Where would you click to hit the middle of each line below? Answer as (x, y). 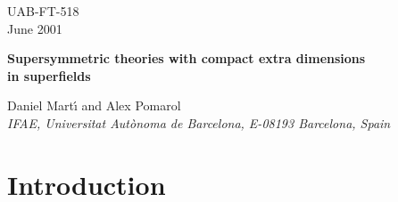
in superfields (49, 75)
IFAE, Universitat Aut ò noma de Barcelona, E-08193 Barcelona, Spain (199, 122)
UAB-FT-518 (43, 11)
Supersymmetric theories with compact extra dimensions (187, 58)
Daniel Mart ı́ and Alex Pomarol (94, 105)
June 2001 (35, 28)
